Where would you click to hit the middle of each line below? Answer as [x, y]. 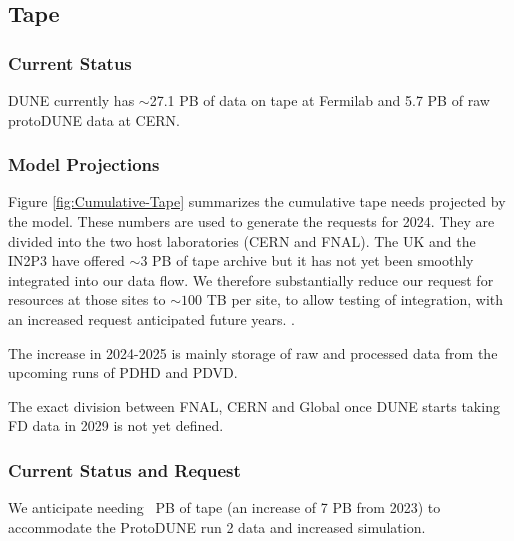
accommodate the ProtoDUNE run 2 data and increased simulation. [217, 526]
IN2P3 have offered [66, 260]
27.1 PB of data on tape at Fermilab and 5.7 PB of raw [319, 100]
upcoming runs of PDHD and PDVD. [123, 372]
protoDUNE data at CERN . [94, 119]
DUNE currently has [71, 100]
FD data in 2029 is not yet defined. [116, 425]
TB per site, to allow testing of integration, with [355, 299]
